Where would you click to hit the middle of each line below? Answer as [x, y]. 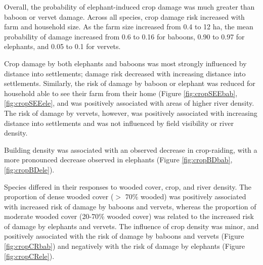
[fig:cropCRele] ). [29, 256]
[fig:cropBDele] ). [29, 169]
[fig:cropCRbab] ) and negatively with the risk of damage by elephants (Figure [125, 246]
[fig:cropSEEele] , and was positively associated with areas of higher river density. [129, 103]
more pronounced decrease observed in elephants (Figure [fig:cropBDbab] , [118, 160]
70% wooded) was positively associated [186, 196]
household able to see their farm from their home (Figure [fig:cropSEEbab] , [121, 93]
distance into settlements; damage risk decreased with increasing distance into [125, 73]
